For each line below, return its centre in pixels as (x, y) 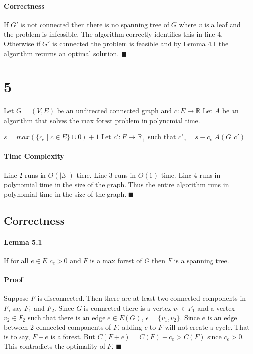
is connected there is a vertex (127, 307)
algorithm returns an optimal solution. (62, 53)
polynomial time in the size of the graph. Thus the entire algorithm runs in (116, 184)
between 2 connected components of (58, 327)
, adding (130, 327)
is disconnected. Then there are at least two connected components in (142, 298)
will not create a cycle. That (207, 327)
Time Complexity (34, 156)
